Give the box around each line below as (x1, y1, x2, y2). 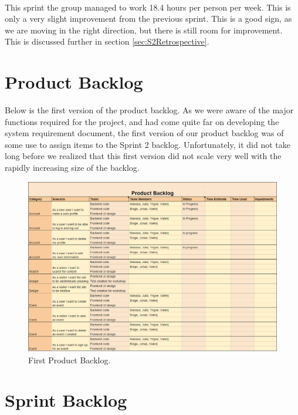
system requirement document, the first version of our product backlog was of (5, 127, 284, 139)
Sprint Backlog (5, 388, 127, 412)
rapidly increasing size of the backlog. (5, 161, 140, 174)
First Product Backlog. (28, 353, 111, 366)
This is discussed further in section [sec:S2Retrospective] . (5, 35, 209, 48)
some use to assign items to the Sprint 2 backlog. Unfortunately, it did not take (5, 138, 290, 150)
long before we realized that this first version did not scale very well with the (5, 150, 282, 162)
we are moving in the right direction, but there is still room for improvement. (5, 23, 283, 36)
